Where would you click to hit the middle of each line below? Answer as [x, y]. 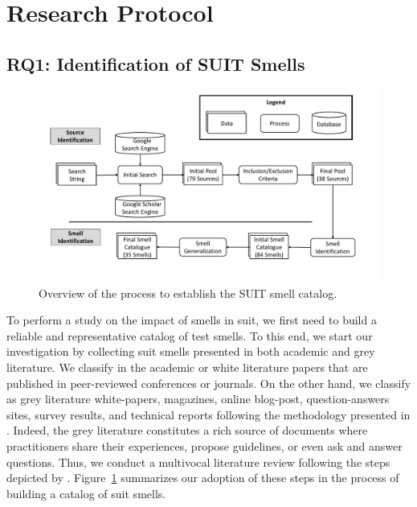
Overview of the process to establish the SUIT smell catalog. [188, 293]
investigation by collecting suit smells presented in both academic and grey [191, 351]
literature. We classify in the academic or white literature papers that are [187, 367]
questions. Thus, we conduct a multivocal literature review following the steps [198, 462]
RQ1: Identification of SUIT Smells [156, 63]
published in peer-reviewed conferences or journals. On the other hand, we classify [209, 383]
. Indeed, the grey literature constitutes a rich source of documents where [187, 430]
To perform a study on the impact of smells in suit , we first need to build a [192, 320]
